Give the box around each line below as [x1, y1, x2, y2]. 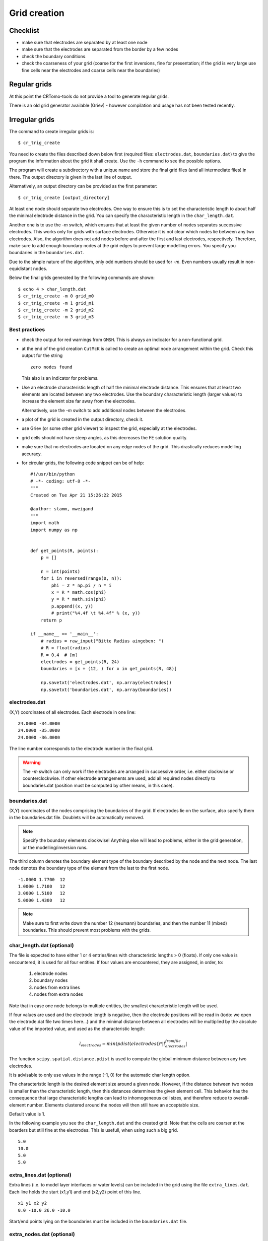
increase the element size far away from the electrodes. [21, 398, 136, 404]
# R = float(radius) [40, 645, 91, 651]
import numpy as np [30, 527, 78, 533]
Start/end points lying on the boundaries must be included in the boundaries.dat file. [9, 1219, 188, 1225]
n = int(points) [40, 568, 80, 574]
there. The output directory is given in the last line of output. [9, 174, 133, 180]
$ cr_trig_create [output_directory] [18, 195, 110, 201]
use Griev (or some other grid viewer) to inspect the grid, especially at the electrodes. [21, 425, 197, 431]
